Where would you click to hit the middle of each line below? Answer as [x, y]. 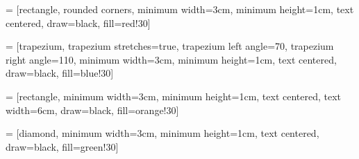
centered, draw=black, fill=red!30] [78, 22]
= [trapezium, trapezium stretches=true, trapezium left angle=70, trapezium [170, 46]
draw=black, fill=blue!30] [60, 73]
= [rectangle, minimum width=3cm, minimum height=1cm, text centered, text [174, 96]
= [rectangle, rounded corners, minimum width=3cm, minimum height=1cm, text [180, 9]
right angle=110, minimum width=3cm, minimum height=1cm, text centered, [171, 59]
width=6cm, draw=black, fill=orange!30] [92, 110]
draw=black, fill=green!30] [62, 146]
